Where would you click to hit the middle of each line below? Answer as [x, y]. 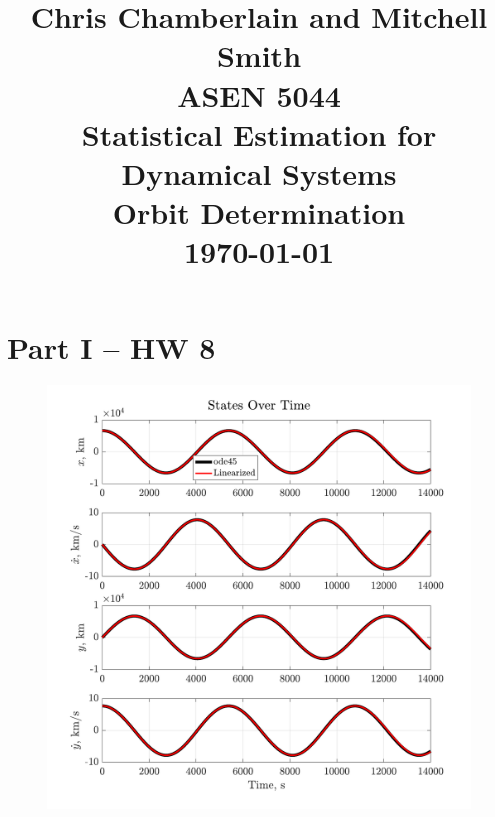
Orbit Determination [259, 212]
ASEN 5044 [259, 94]
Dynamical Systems [259, 172]
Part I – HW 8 [111, 346]
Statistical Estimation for [259, 133]
